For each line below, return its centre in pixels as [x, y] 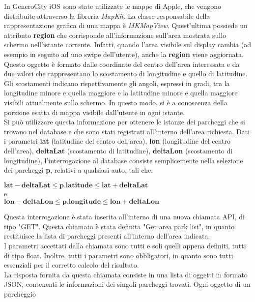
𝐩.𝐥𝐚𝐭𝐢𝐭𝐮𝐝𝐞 [76, 185]
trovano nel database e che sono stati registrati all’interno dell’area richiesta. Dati [127, 131]
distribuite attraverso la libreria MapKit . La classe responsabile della [107, 15]
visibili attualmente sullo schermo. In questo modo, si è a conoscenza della [116, 102]
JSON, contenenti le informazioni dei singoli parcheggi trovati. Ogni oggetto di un [127, 284]
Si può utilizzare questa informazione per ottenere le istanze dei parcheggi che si [125, 122]
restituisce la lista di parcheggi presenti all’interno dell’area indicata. [107, 236]
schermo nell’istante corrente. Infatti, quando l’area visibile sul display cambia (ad [128, 45]
